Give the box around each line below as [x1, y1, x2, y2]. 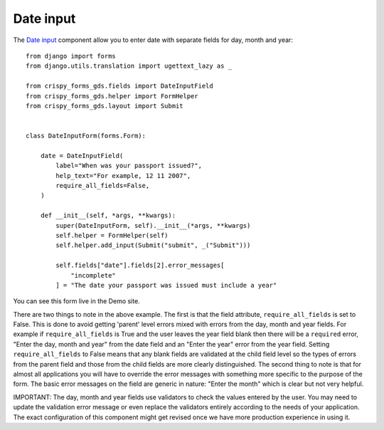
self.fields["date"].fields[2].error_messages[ [55, 261, 225, 270]
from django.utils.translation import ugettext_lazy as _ [26, 62, 233, 70]
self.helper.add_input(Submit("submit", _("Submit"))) [55, 241, 251, 249]
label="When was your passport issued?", [55, 162, 203, 170]
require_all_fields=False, [55, 182, 150, 190]
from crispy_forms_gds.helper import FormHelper [26, 92, 198, 100]
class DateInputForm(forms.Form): [26, 132, 146, 140]
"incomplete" [70, 271, 117, 279]
